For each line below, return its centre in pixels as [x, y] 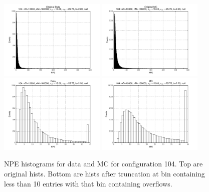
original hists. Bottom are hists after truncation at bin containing [104, 173]
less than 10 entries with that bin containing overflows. [88, 183]
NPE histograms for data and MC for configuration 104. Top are [103, 164]
